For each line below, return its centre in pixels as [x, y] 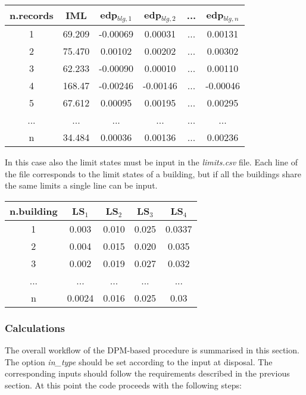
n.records [32, 15]
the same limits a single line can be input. [81, 185]
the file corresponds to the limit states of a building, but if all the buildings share [153, 173]
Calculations [35, 327]
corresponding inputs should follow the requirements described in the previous [147, 373]
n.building [34, 211]
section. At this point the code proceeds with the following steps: [123, 385]
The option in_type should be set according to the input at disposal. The [139, 361]
